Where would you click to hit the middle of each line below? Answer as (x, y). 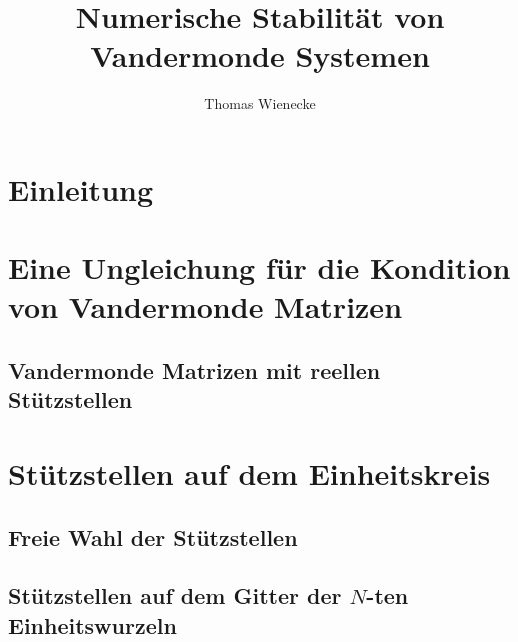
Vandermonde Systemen (260, 55)
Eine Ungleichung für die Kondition (259, 267)
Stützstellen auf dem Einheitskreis (249, 473)
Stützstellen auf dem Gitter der (175, 595)
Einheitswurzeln (92, 624)
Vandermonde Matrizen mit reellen (194, 370)
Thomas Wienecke (260, 103)
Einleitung (81, 188)
